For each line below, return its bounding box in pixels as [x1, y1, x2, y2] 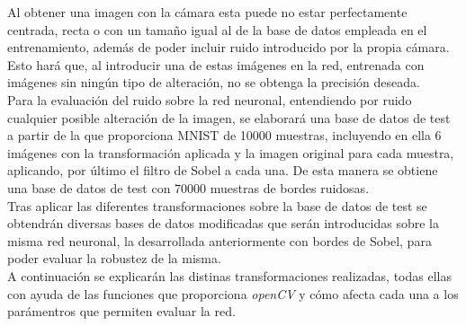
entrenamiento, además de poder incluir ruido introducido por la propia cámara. [7, 38, 450, 57]
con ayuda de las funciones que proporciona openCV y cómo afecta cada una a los [7, 284, 459, 303]
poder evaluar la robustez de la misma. [7, 249, 221, 268]
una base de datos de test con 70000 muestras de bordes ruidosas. [7, 178, 370, 197]
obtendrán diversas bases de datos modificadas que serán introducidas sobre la [7, 214, 440, 233]
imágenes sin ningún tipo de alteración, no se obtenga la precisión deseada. [7, 73, 420, 92]
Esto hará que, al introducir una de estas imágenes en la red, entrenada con [7, 55, 425, 74]
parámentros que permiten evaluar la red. [7, 302, 236, 321]
